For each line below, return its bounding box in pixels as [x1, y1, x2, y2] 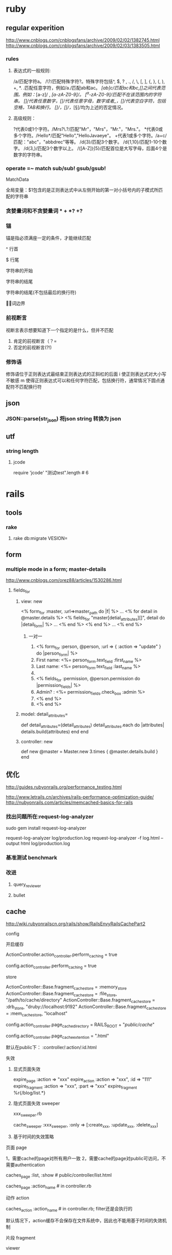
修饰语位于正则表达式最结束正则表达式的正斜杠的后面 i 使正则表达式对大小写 [6, 371, 167, 377]
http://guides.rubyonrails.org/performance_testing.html [6, 784, 122, 790]
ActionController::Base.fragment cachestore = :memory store [6, 984, 127, 991]
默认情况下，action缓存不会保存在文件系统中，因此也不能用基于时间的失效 [6, 1217, 163, 1223]
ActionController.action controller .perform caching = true [6, 951, 117, 958]
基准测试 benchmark [6, 854, 58, 861]
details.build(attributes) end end [20, 728, 89, 735]
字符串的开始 [6, 267, 33, 274]
